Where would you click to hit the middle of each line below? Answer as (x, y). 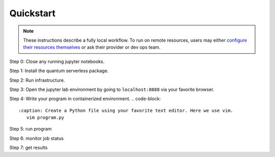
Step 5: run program (31, 129)
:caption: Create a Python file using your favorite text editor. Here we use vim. (126, 110)
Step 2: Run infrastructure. (37, 80)
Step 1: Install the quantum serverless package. (59, 71)
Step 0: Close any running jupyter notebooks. (57, 61)
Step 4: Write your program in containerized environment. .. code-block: (85, 99)
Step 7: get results (29, 148)
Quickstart (33, 13)
